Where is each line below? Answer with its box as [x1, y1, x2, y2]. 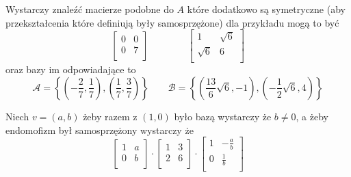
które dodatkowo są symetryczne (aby [187, 2, 346, 16]
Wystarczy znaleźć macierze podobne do [5, 2, 174, 16]
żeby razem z [83, 109, 138, 123]
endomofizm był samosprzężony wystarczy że [5, 122, 194, 137]
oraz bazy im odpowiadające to [5, 62, 136, 77]
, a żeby [296, 109, 328, 123]
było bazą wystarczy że [174, 109, 272, 123]
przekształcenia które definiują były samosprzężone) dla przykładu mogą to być [5, 15, 339, 29]
